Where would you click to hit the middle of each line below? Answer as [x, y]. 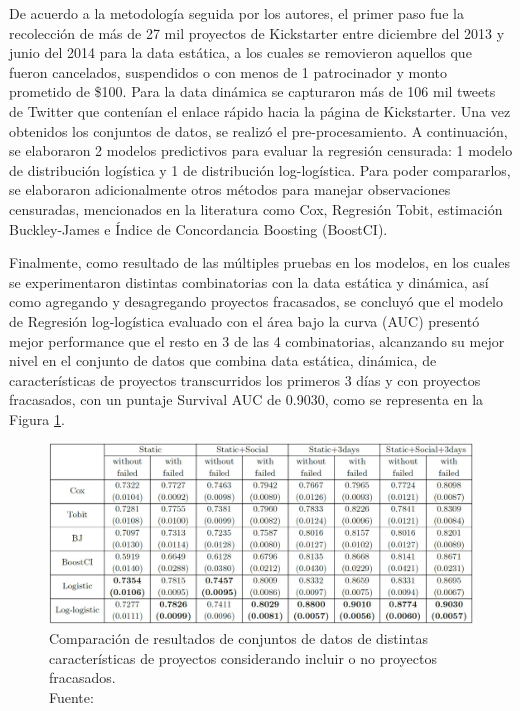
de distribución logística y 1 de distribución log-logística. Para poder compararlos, [260, 169]
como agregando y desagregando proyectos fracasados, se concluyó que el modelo [256, 301]
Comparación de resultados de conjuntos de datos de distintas [238, 638]
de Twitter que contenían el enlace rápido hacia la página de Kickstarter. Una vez [260, 110]
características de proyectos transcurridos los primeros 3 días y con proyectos [245, 379]
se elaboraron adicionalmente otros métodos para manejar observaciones [230, 189]
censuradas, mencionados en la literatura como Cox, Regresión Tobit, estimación [256, 208]
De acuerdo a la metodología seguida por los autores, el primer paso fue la [236, 13]
